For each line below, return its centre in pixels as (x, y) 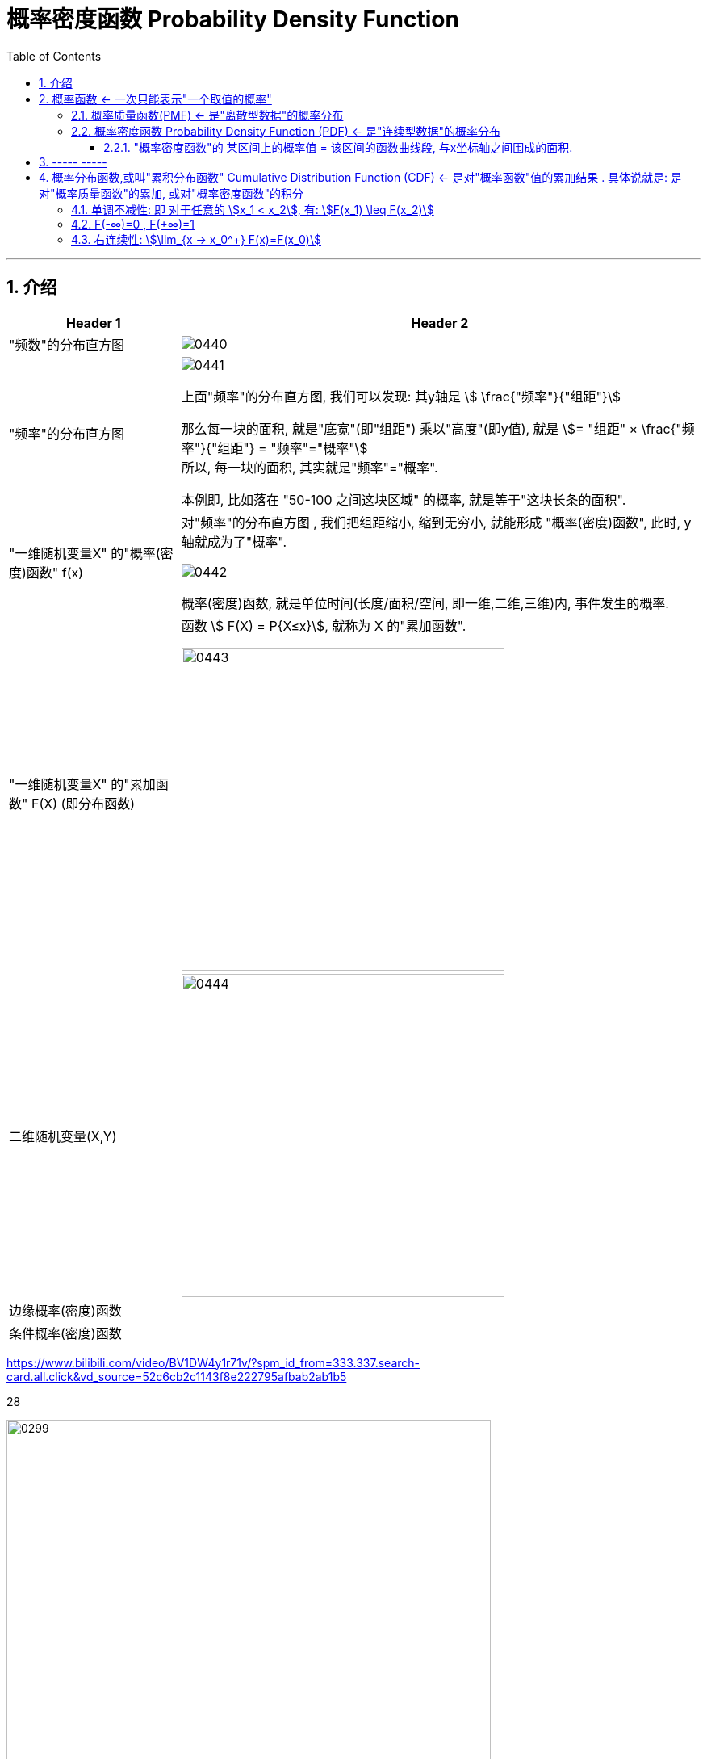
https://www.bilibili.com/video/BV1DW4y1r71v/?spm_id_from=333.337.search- (213, 1362)
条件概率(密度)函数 (65, 1333)
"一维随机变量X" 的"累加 (82, 784)
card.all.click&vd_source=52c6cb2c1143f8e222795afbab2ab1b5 (177, 1376)
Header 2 (440, 323)
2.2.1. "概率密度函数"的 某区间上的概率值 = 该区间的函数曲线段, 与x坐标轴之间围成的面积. (338, 147)
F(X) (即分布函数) (83, 803)
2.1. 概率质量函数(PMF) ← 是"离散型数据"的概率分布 (207, 115)
